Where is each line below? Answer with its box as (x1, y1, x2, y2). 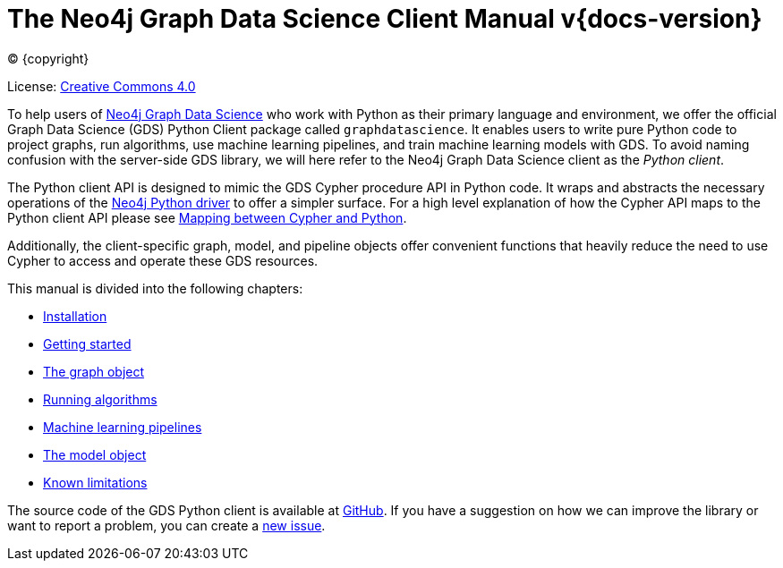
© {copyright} (7, 50, 89, 66)
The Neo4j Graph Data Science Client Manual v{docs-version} (7, 4, 762, 34)
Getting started (43, 335, 132, 352)
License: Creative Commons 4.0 (7, 78, 196, 94)
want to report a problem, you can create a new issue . (7, 517, 326, 533)
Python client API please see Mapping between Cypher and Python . (7, 209, 407, 225)
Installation (43, 308, 107, 324)
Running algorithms (43, 391, 157, 407)
